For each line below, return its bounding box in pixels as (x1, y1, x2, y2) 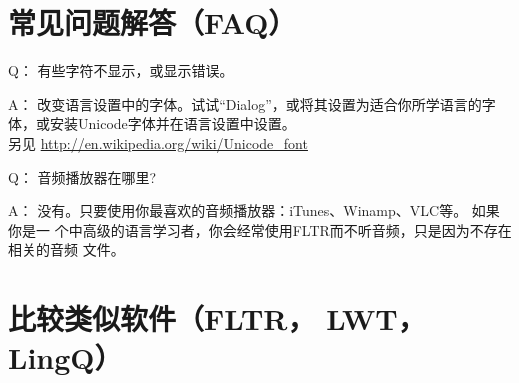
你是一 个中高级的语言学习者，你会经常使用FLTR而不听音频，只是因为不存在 (8, 219, 512, 240)
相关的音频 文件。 (8, 239, 125, 260)
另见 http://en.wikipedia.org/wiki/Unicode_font (8, 132, 308, 153)
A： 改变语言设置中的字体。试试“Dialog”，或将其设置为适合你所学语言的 (8, 93, 482, 114)
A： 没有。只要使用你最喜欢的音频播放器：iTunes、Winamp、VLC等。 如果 (8, 200, 500, 221)
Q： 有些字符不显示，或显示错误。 (8, 60, 234, 81)
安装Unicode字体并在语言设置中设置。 (49, 113, 296, 134)
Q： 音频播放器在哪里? (8, 166, 157, 187)
